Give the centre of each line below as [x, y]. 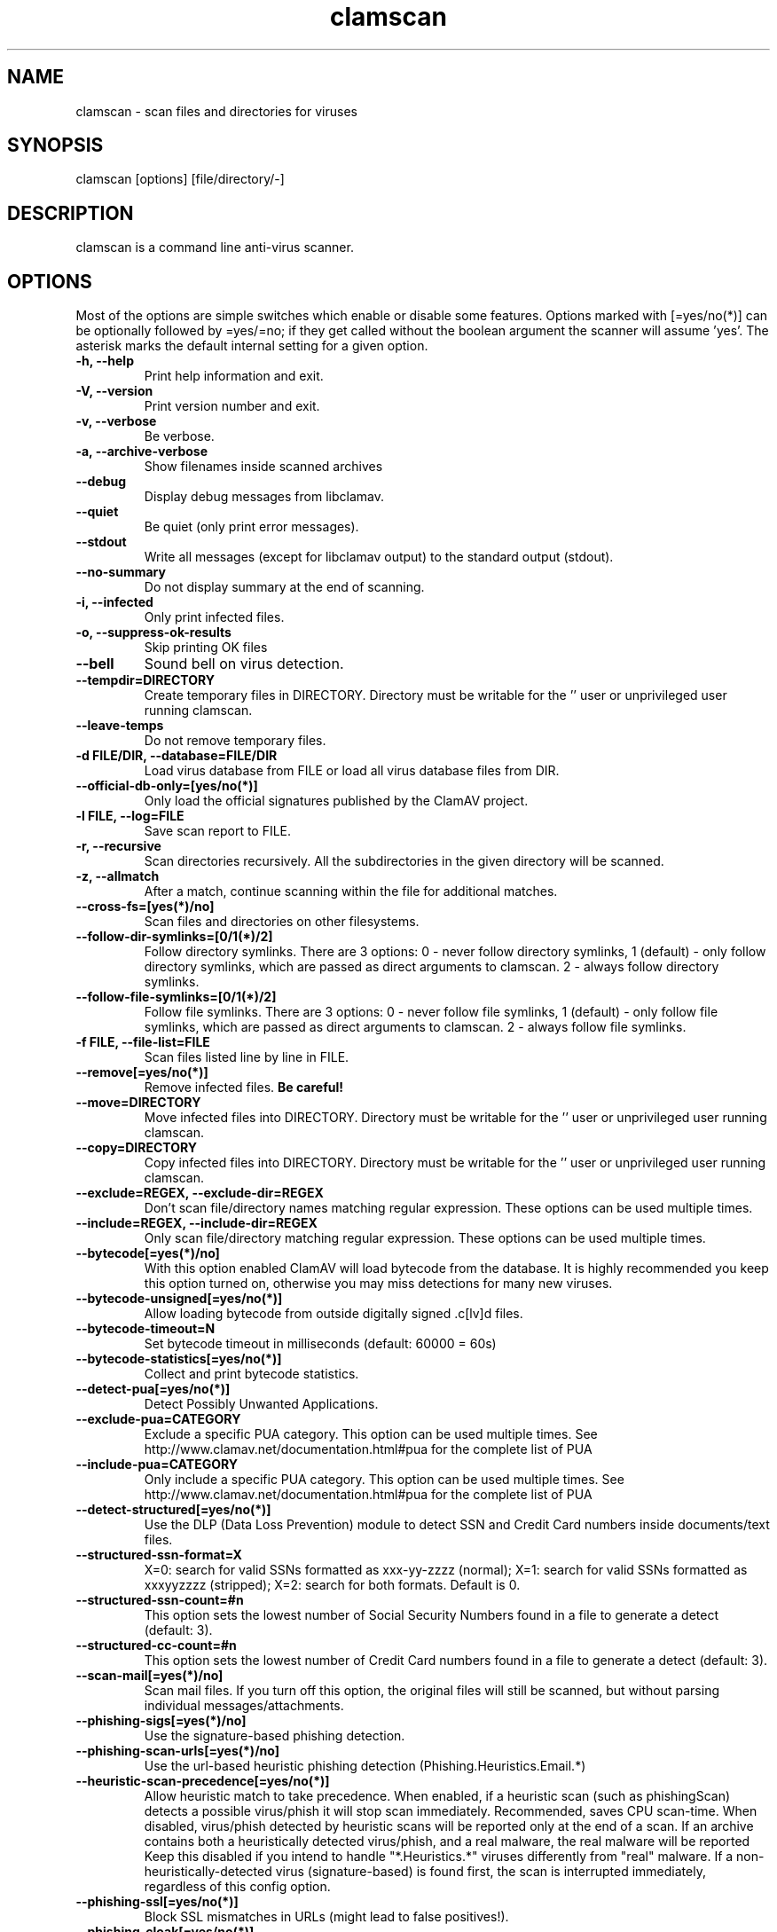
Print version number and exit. [232, 406]
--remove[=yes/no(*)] [142, 1072]
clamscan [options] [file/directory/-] [180, 179]
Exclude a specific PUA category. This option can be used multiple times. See [371, 1434]
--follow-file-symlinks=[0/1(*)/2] [176, 997]
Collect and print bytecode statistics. [251, 1374]
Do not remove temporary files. [235, 741]
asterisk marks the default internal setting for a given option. [252, 346]
